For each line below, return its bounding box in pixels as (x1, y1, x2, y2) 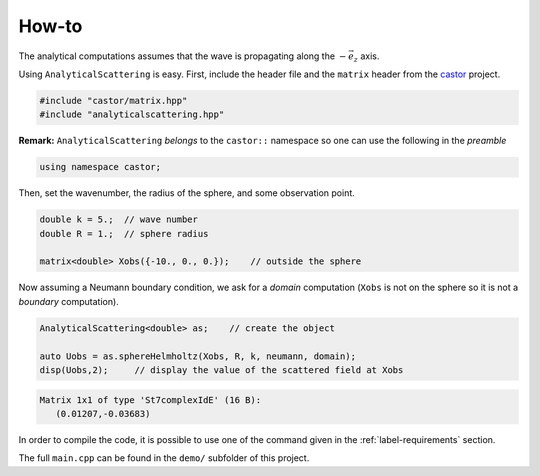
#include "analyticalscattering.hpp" (39, 109, 225, 120)
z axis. (353, 50, 380, 64)
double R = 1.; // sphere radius (39, 228, 209, 239)
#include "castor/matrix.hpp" (39, 95, 188, 106)
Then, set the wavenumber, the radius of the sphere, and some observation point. (18, 187, 355, 199)
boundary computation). (18, 295, 119, 307)
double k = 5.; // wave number (39, 214, 199, 225)
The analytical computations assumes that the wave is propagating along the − (18, 50, 347, 62)
